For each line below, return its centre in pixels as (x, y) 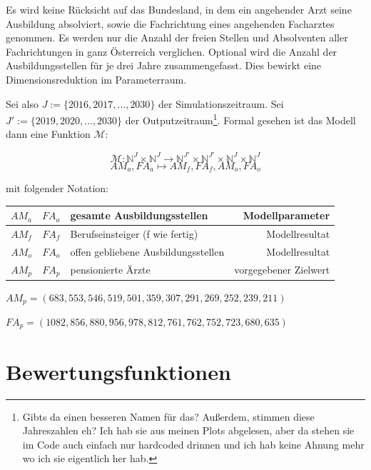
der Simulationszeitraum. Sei (221, 103)
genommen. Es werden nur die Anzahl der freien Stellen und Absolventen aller (177, 37)
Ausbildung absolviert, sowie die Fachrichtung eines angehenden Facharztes (170, 23)
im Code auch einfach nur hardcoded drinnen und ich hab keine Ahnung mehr (193, 444)
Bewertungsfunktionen (118, 371)
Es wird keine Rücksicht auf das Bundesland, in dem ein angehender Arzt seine (179, 9)
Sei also (22, 103)
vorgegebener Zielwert (282, 269)
